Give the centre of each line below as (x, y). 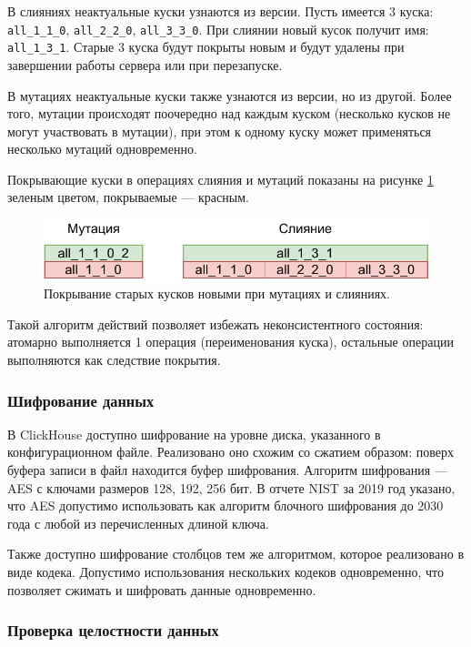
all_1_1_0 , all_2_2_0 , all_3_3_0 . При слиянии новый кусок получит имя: (218, 29)
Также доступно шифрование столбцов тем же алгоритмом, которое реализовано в (236, 554)
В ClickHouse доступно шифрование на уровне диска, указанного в (194, 434)
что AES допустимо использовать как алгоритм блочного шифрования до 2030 (225, 505)
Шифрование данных (81, 400)
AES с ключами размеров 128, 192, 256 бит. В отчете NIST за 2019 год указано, (231, 487)
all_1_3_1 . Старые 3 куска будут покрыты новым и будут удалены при (206, 47)
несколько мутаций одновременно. (102, 149)
